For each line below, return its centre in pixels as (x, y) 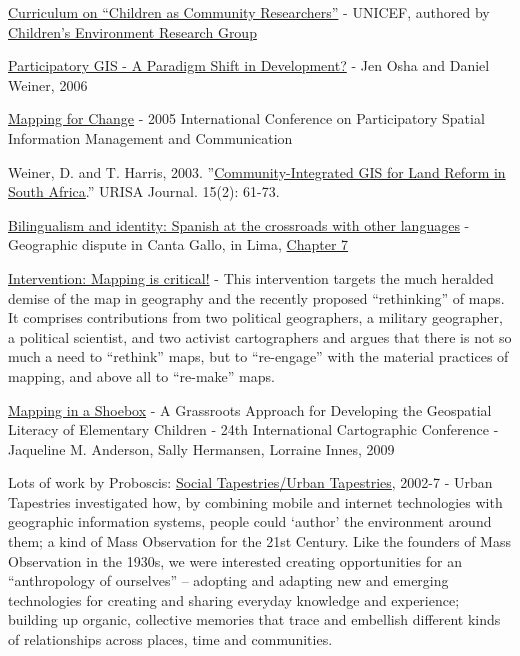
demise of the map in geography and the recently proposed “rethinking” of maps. (256, 297)
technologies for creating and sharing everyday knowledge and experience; (234, 599)
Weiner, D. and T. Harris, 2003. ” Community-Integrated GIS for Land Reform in (257, 171)
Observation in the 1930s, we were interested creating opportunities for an (235, 560)
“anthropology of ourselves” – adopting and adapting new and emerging (228, 580)
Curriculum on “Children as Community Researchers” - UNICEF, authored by (249, 12)
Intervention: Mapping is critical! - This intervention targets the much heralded (251, 277)
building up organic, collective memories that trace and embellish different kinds (254, 619)
